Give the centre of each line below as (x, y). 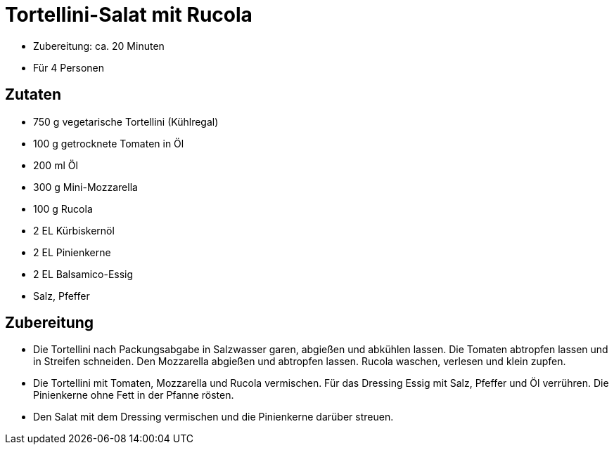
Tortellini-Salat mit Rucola (129, 15)
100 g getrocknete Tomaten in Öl (109, 143)
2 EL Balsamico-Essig (83, 274)
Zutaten (33, 95)
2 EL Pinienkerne (72, 252)
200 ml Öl (56, 165)
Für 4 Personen (69, 67)
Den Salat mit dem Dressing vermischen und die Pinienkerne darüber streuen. (213, 417)
